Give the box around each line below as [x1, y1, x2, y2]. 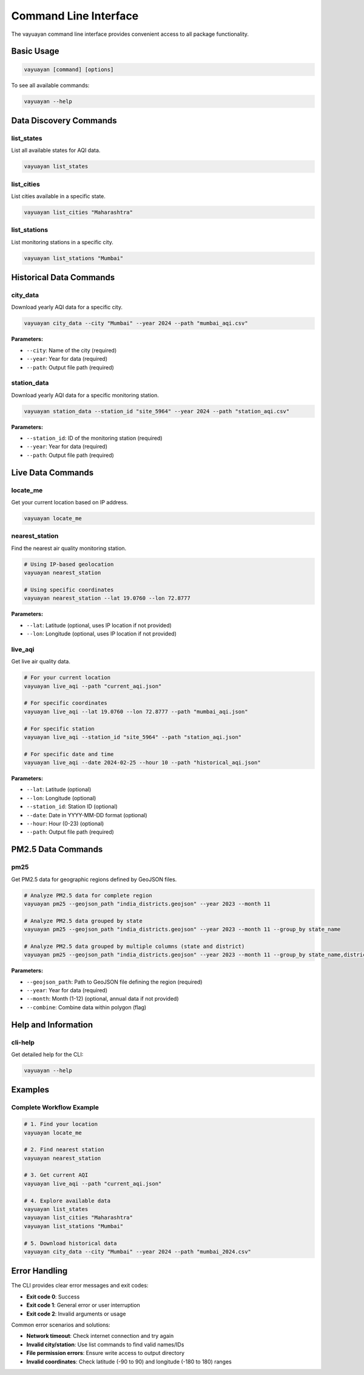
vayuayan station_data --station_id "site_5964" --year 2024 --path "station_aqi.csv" [24, 408, 290, 414]
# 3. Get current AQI [24, 1171, 89, 1179]
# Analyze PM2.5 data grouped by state [24, 917, 143, 924]
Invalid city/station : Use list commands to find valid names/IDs [26, 1340, 184, 1348]
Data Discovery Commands [11, 115, 118, 126]
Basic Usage [11, 46, 59, 57]
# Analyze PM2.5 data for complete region [24, 892, 152, 899]
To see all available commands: [11, 81, 90, 89]
